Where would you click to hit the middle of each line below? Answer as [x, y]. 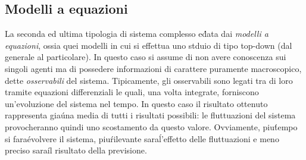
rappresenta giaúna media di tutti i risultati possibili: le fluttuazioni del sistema [150, 115]
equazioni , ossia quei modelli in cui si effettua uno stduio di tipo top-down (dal [149, 45]
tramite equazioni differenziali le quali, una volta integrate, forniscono [132, 92]
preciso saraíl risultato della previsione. [76, 150]
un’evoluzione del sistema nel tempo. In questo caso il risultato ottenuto [136, 103]
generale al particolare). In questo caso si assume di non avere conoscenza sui [146, 57]
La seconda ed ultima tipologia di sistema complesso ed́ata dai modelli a [137, 34]
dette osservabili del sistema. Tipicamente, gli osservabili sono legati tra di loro [149, 80]
